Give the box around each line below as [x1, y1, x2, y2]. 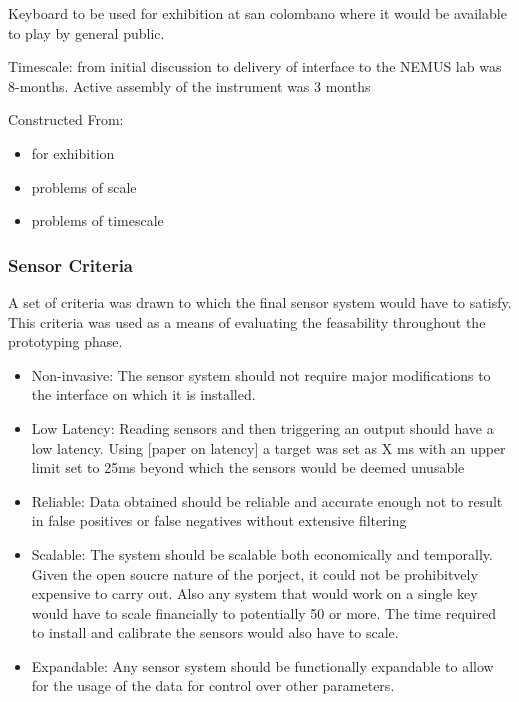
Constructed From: [8, 109, 124, 130]
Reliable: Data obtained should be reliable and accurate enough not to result [31, 490, 503, 511]
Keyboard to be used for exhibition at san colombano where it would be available [8, 3, 507, 23]
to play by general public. [8, 22, 165, 43]
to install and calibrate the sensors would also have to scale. [31, 622, 399, 643]
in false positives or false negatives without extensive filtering [31, 510, 407, 531]
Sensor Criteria [8, 252, 134, 277]
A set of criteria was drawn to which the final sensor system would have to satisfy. [8, 291, 512, 312]
